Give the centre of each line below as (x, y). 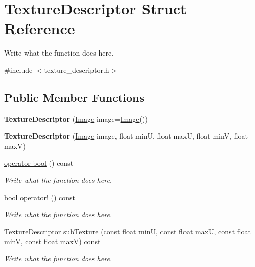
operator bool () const (39, 163)
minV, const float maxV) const (52, 241)
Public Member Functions (74, 97)
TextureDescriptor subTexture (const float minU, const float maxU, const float (127, 231)
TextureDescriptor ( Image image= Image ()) (76, 118)
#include (18, 70)
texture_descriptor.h (77, 70)
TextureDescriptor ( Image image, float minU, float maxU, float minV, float (126, 136)
